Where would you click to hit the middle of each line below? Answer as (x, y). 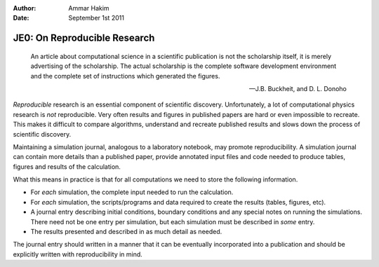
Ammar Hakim (89, 8)
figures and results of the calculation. (67, 166)
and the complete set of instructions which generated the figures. (125, 76)
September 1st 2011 (96, 18)
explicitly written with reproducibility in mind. (78, 254)
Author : (25, 8)
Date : (21, 18)
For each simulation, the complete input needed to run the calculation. (132, 192)
